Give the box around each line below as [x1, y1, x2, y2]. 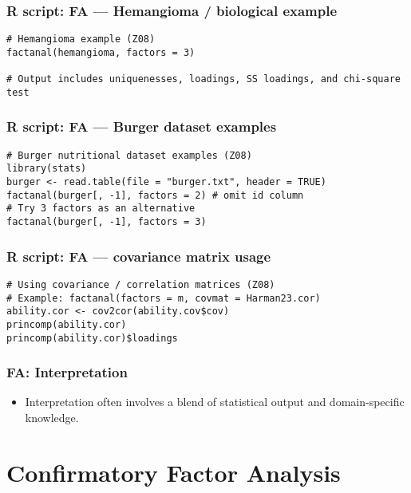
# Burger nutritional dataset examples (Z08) [6, 149, 252, 161]
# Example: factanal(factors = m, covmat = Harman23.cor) [6, 292, 321, 304]
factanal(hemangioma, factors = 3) [6, 46, 196, 58]
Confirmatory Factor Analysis [6, 456, 341, 488]
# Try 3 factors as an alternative [6, 203, 196, 215]
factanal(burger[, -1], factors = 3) [6, 216, 207, 227]
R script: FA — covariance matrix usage [6, 246, 271, 266]
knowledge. [25, 408, 79, 425]
